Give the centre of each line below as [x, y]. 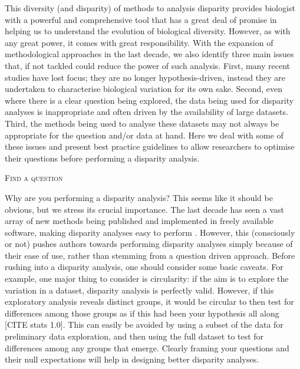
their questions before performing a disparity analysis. [102, 158]
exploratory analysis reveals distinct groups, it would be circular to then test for [149, 302]
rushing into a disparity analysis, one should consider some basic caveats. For [144, 267]
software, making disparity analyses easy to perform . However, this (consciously [150, 232]
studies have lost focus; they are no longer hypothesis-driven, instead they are [145, 77]
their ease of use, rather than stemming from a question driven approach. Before [150, 255]
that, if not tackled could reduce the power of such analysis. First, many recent [148, 65]
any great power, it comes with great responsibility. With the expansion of [139, 42]
